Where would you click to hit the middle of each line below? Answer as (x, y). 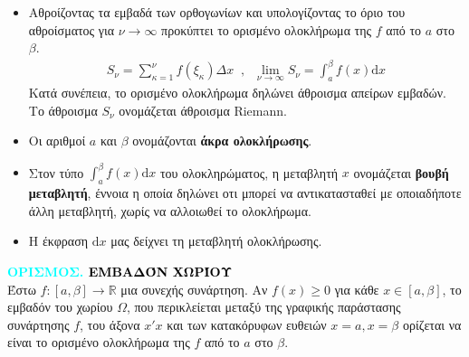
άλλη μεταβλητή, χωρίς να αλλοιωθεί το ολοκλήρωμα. (170, 210)
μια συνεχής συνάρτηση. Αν (194, 289)
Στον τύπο (56, 172)
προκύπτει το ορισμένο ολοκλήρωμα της (267, 29)
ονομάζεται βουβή (401, 172)
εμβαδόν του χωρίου (60, 307)
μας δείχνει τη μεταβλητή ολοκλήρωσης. (216, 241)
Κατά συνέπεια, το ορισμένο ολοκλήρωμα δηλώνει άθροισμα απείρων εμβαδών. (237, 93)
